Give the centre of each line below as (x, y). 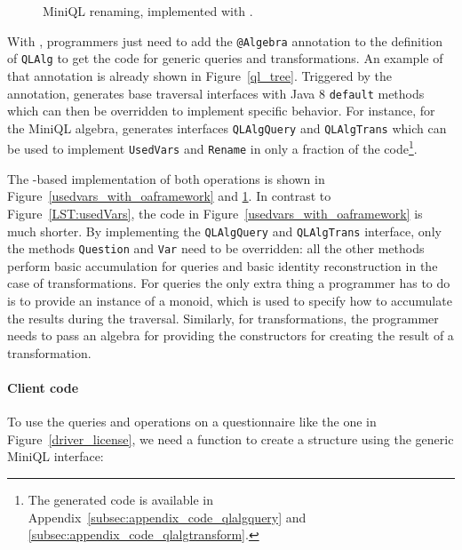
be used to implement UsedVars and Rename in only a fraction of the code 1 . (212, 147)
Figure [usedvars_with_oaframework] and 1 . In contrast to (169, 196)
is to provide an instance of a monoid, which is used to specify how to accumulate (230, 300)
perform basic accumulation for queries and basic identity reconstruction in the (223, 265)
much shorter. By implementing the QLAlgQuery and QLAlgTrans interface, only (224, 231)
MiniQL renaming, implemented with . (148, 11)
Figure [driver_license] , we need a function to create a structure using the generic (231, 438)
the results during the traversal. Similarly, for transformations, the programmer (223, 318)
